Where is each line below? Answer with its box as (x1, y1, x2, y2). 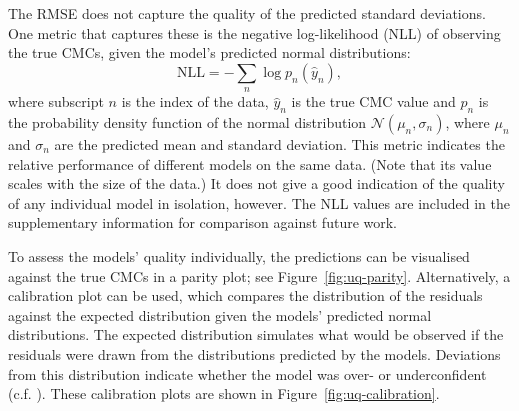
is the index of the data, (121, 91, 269, 112)
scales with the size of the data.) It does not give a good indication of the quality (8, 173, 505, 194)
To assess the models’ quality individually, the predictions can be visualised (8, 245, 470, 266)
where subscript (8, 91, 104, 112)
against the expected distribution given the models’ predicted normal (8, 304, 432, 325)
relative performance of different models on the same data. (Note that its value (8, 153, 492, 174)
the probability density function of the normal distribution (8, 111, 367, 132)
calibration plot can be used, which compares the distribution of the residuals (8, 285, 483, 306)
